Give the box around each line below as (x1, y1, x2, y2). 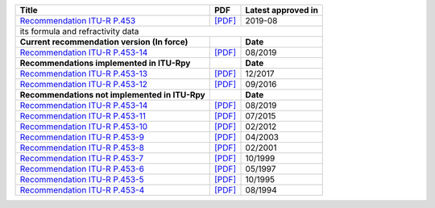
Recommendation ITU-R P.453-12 (19, 79, 148, 89)
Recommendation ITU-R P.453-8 (19, 142, 145, 153)
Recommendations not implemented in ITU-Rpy (19, 89, 205, 100)
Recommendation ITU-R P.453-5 (19, 174, 144, 185)
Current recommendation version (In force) (19, 36, 188, 48)
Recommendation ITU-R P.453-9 (19, 131, 145, 143)
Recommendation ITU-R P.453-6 (19, 164, 145, 174)
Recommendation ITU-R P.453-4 (19, 185, 145, 195)
